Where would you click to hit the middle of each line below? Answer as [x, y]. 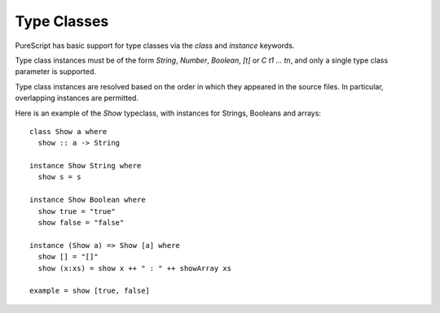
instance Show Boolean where [88, 200]
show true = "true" [77, 211]
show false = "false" [81, 223]
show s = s [59, 177]
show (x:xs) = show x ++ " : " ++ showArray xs [135, 268]
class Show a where [68, 131]
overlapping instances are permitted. [77, 98]
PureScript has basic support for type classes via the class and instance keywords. [155, 46]
